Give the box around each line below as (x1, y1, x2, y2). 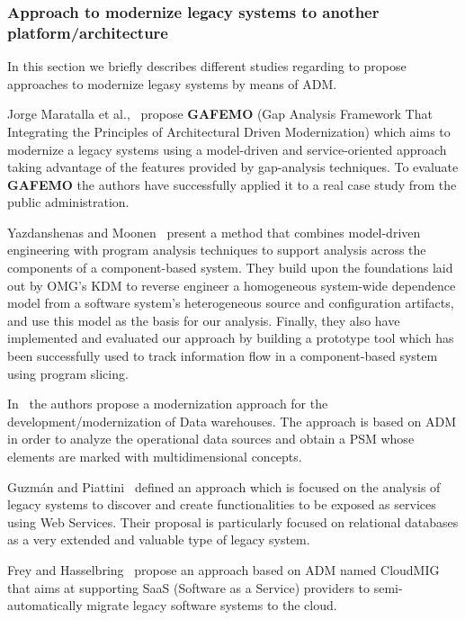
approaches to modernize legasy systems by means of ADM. (7, 74, 337, 93)
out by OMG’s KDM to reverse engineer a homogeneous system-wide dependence (7, 275, 456, 294)
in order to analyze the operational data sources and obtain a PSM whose (7, 429, 415, 448)
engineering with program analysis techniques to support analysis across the (7, 240, 426, 259)
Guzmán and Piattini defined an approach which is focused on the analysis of (7, 477, 441, 496)
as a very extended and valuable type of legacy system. (7, 530, 310, 549)
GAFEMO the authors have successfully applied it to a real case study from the (7, 175, 457, 193)
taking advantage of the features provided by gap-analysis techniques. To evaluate (7, 157, 459, 176)
